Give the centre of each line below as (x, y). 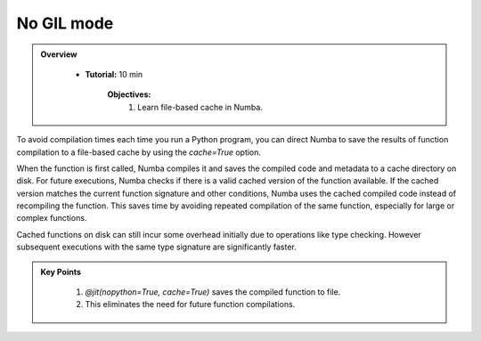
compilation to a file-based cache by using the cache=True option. (139, 152)
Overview (59, 54)
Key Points (61, 272)
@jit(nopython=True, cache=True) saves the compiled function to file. (213, 292)
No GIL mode (65, 23)
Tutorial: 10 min (114, 74)
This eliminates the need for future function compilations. (190, 304)
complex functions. (52, 218)
